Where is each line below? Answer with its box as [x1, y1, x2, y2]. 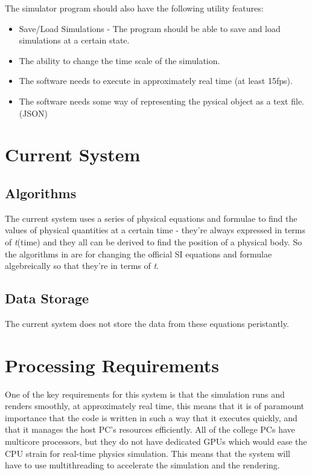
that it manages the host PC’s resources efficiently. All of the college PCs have [5, 423, 295, 436]
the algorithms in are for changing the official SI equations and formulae [5, 247, 272, 260]
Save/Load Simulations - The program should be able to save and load [19, 22, 281, 34]
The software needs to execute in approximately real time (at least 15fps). [19, 74, 293, 87]
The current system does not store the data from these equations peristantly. [5, 317, 289, 329]
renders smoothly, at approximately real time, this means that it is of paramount [5, 399, 305, 412]
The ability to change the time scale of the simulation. [19, 54, 220, 66]
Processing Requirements [5, 352, 219, 377]
